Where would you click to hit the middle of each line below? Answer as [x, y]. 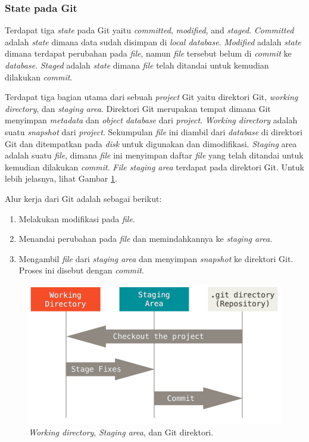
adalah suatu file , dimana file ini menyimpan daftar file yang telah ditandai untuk [154, 155]
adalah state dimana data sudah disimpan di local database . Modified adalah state [153, 41]
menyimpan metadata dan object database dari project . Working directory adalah [151, 120]
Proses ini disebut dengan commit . [81, 270]
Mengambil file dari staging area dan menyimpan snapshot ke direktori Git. [156, 258]
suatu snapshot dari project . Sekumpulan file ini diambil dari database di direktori [154, 131]
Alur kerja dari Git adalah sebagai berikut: [83, 198]
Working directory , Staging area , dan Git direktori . [121, 432]
